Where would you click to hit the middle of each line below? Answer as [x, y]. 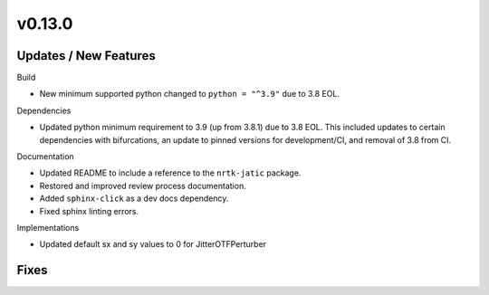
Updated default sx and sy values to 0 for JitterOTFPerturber [153, 244]
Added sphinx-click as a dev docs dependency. [134, 198]
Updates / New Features [86, 56]
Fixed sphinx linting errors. [89, 211]
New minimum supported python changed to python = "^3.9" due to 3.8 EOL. [189, 94]
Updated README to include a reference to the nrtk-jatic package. [170, 173]
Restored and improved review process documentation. [143, 186]
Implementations [48, 227]
